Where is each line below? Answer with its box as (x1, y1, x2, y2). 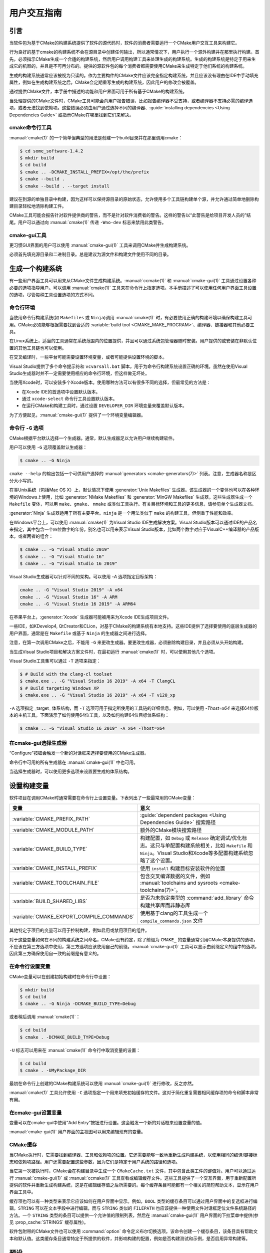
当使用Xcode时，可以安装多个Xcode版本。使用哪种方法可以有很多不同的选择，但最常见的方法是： (9, 379, 211, 385)
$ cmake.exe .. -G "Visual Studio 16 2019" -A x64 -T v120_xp (19, 692, 175, 698)
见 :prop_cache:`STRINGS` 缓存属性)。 (9, 1219, 88, 1225)
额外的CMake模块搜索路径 (140, 827, 202, 834)
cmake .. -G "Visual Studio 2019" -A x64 (19, 587, 123, 593)
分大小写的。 (9, 478, 36, 484)
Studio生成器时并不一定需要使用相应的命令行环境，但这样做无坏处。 (9, 370, 150, 376)
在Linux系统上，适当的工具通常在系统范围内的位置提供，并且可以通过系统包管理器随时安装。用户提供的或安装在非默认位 (9, 338, 257, 344)
